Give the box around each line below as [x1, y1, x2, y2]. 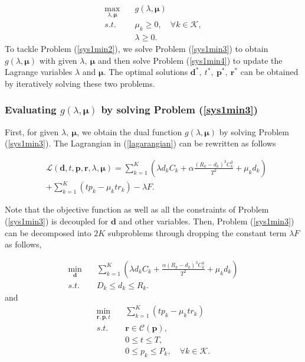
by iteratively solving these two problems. [5, 77, 155, 89]
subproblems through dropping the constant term [107, 226, 287, 239]
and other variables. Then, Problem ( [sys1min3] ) [119, 215, 294, 227]
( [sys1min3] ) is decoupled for [5, 215, 109, 227]
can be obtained [240, 66, 299, 78]
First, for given [5, 125, 59, 138]
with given [39, 54, 77, 66]
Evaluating [5, 102, 57, 117]
